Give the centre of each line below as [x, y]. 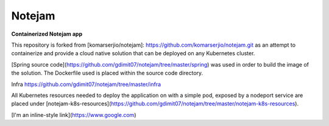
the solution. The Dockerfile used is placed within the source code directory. [107, 73]
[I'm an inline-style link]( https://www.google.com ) [74, 114]
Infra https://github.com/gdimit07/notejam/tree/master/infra [86, 84]
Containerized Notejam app [47, 34]
